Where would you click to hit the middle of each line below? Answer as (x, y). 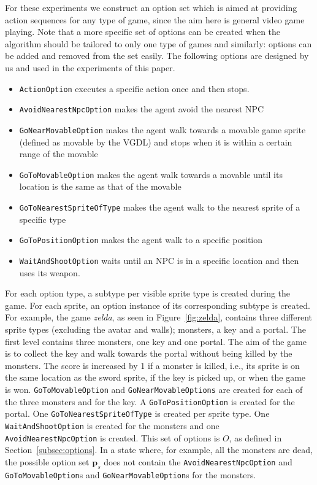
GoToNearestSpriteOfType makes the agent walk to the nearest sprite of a (160, 207)
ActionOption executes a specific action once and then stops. (134, 88)
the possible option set (47, 461)
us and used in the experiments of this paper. (90, 67)
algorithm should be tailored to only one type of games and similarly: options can (158, 43)
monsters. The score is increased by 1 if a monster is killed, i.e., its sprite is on (152, 365)
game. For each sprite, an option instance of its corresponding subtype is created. (158, 305)
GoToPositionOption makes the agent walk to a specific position (141, 240)
